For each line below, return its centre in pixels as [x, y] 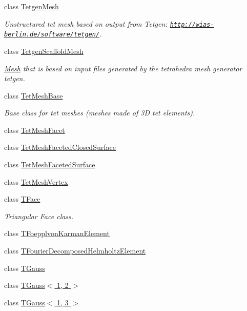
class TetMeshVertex [36, 181]
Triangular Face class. [39, 216]
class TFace [22, 199]
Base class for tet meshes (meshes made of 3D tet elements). [100, 113]
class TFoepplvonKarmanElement [57, 233]
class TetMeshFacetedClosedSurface [60, 147]
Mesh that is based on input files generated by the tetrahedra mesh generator [123, 68]
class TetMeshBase [34, 95]
